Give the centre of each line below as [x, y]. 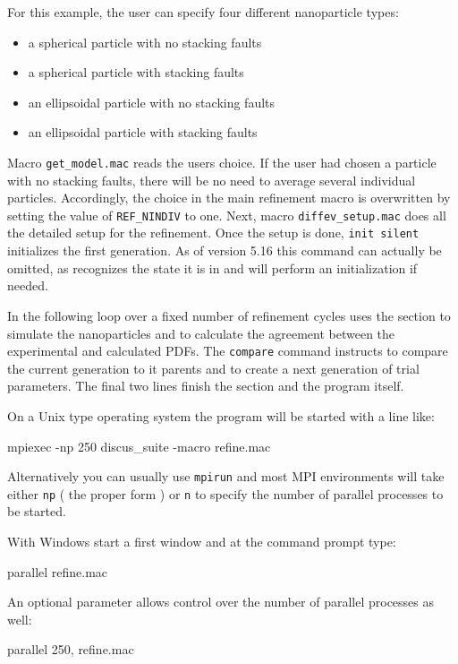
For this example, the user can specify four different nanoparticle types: [203, 12]
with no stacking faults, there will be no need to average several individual [212, 180]
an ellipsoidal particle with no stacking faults [152, 102]
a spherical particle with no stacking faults [145, 42]
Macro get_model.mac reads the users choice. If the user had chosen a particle [222, 162]
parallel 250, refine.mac [71, 649]
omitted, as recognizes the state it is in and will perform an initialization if [212, 267]
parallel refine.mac [58, 571]
